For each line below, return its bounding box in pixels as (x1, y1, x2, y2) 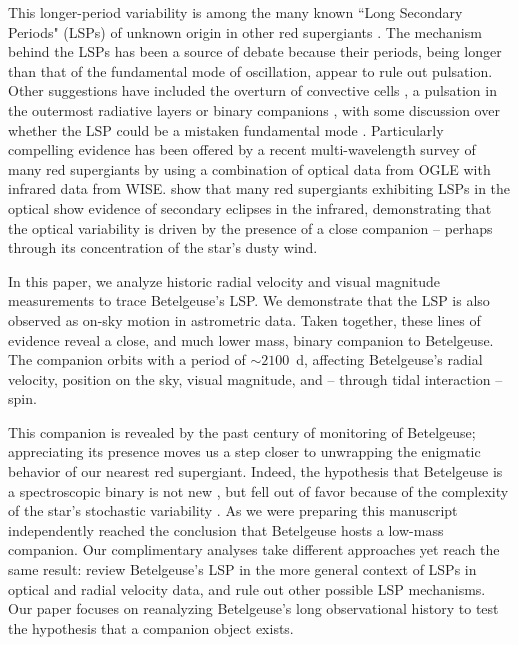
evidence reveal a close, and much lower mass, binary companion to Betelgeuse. (8, 329, 494, 350)
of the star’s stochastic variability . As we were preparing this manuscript (8, 500, 458, 521)
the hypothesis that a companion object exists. (8, 617, 294, 638)
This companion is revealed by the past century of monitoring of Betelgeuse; (8, 421, 476, 442)
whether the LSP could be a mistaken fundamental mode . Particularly (8, 119, 444, 140)
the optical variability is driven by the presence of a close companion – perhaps (8, 217, 493, 238)
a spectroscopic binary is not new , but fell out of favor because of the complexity (8, 480, 509, 501)
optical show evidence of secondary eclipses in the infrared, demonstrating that (8, 197, 492, 218)
